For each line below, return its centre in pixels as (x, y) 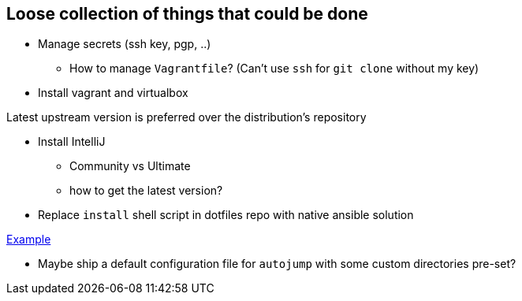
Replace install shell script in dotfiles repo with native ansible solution (226, 215)
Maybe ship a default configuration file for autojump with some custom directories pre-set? (277, 264)
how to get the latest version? (146, 191)
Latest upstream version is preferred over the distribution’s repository (186, 117)
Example (29, 240)
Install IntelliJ (72, 142)
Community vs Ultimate (130, 166)
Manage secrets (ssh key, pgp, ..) (125, 44)
